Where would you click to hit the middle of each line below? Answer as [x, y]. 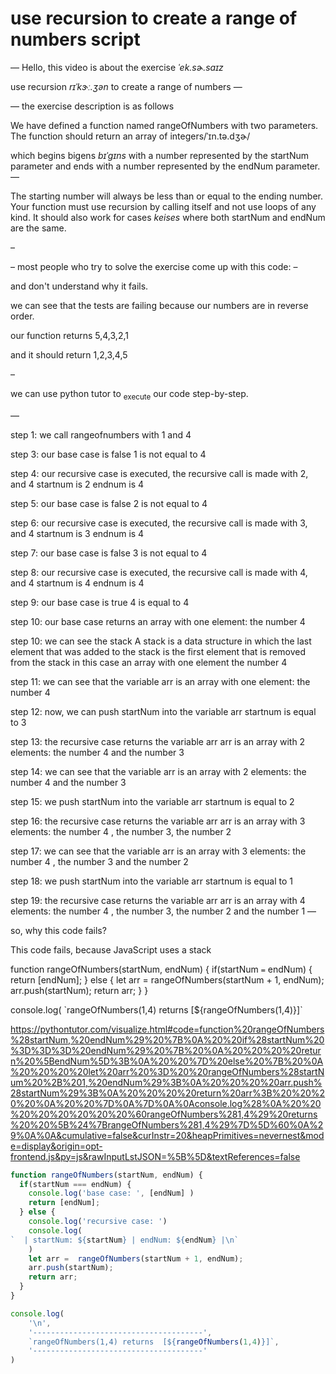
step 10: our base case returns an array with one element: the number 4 [158, 621]
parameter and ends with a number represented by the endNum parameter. [165, 166]
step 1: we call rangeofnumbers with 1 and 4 [101, 434]
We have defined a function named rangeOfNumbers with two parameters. [164, 125]
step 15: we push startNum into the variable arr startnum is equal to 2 [152, 801]
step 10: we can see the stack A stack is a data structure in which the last [161, 641]
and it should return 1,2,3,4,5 [69, 354]
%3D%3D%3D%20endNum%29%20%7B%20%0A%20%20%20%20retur [166, 1050]
